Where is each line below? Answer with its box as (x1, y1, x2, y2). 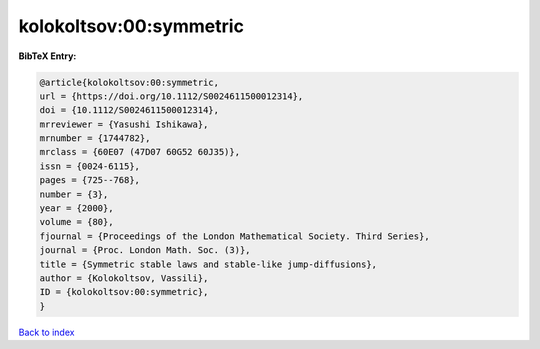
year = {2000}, (39, 203, 114, 214)
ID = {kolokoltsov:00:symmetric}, (39, 286, 209, 298)
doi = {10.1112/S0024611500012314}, (39, 105, 220, 116)
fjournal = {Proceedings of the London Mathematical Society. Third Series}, (39, 230, 430, 242)
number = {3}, (39, 188, 109, 200)
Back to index (18, 326, 75, 338)
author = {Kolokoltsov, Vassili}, (39, 273, 209, 284)
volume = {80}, (39, 216, 114, 228)
